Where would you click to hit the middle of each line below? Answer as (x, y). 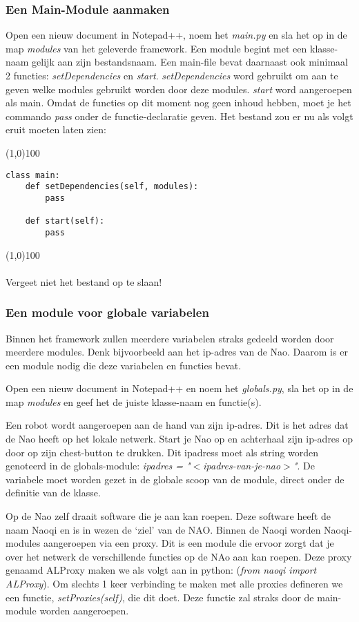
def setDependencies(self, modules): (112, 187)
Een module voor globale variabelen (107, 312)
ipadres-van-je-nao (242, 466)
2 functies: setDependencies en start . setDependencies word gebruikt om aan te (172, 75)
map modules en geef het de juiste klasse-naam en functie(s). (134, 401)
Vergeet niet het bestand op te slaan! (84, 281)
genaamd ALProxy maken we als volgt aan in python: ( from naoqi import (161, 570)
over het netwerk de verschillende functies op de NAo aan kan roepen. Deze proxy (179, 556)
